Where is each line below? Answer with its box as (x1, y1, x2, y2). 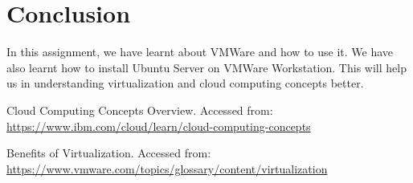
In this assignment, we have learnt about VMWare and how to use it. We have (6, 43, 394, 60)
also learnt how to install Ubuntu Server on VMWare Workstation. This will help (6, 59, 407, 75)
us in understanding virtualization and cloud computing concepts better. (6, 75, 364, 91)
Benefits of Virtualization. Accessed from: (6, 144, 211, 161)
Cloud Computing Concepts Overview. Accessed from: (6, 101, 273, 118)
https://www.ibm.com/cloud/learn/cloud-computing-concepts (6, 117, 311, 134)
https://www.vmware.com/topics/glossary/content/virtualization (6, 160, 328, 177)
